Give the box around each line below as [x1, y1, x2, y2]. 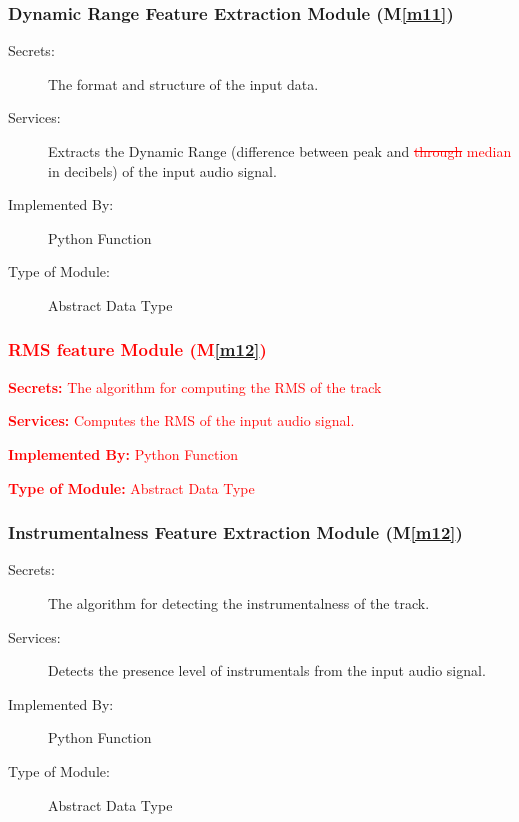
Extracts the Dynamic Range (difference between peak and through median [48, 141, 512, 161]
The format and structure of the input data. [48, 73, 319, 94]
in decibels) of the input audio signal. [48, 160, 277, 181]
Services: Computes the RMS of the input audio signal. [8, 410, 355, 431]
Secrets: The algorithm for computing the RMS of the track [8, 376, 382, 397]
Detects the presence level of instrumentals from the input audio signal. [48, 660, 486, 681]
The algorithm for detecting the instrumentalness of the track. [48, 592, 430, 613]
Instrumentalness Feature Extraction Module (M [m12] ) [8, 520, 463, 545]
